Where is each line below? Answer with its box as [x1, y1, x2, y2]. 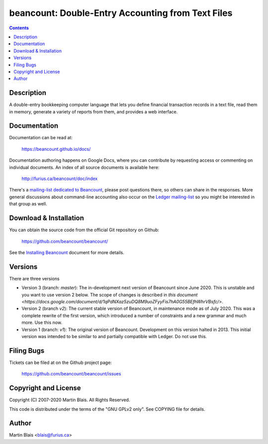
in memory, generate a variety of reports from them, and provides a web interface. [9, 108, 178, 114]
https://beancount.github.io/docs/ [21, 146, 91, 152]
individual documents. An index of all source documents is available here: [9, 164, 160, 170]
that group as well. [9, 201, 47, 207]
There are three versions [9, 275, 60, 281]
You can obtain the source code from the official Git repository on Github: [9, 227, 160, 233]
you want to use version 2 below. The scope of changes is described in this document [21, 291, 198, 298]
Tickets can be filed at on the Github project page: [9, 359, 112, 365]
